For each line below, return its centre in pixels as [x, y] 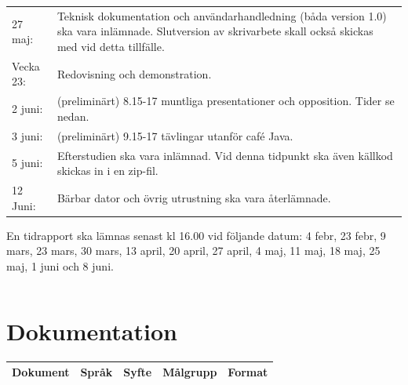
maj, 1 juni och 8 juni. [60, 265]
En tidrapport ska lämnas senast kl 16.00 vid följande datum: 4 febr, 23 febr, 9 [196, 235]
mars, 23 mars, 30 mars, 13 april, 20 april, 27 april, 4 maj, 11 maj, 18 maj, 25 [193, 251]
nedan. [73, 116]
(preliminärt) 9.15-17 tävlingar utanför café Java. [175, 135]
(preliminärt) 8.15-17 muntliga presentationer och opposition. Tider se [226, 101]
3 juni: [27, 135]
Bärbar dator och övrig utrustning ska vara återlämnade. [194, 197]
